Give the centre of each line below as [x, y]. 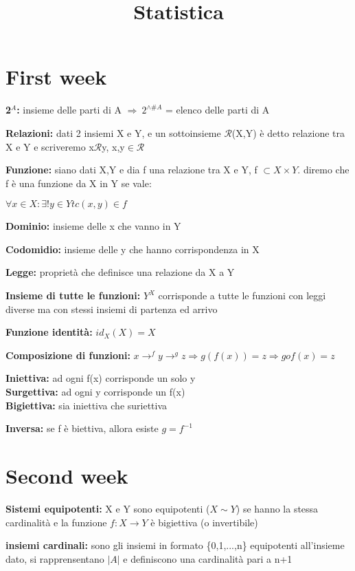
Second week [67, 475]
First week [56, 77]
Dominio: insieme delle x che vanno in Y [93, 226]
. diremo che [323, 170]
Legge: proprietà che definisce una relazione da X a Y [120, 272]
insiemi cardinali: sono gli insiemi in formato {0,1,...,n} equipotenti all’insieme [175, 545]
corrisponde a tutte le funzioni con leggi [242, 295]
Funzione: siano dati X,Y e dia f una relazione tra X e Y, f [131, 170]
